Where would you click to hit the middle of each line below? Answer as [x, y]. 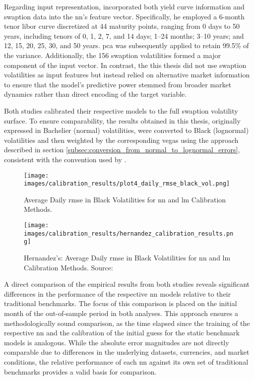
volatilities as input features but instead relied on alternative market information [127, 75]
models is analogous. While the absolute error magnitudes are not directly [117, 342]
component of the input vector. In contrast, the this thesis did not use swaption [125, 65]
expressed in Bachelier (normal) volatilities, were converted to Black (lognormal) [127, 130]
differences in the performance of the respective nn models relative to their [118, 293]
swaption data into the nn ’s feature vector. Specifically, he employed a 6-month [124, 16]
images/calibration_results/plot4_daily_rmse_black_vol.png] [127, 184]
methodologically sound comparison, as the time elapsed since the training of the [127, 323]
